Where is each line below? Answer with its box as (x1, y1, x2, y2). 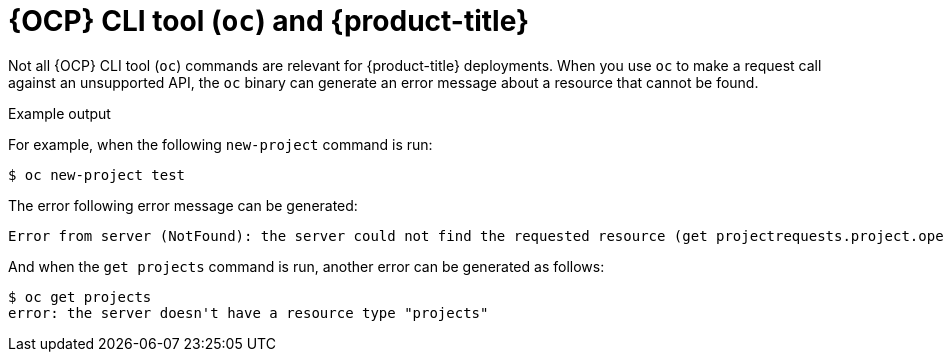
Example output (8, 104, 111, 122)
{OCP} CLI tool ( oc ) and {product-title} (8, 4, 530, 38)
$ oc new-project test (8, 166, 186, 183)
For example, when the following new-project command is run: (8, 135, 433, 153)
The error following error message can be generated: (8, 196, 358, 214)
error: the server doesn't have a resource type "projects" (8, 304, 489, 321)
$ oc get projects (8, 288, 152, 305)
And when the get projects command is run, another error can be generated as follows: (8, 257, 605, 275)
